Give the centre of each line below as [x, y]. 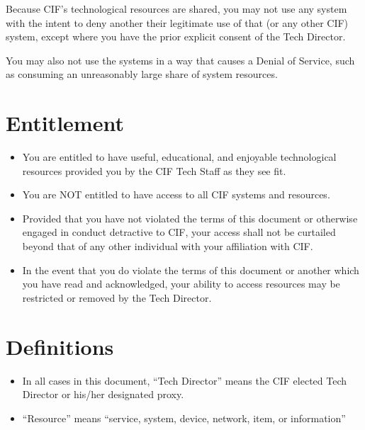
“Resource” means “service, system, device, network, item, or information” [184, 418]
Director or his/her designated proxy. [103, 394]
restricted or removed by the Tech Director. [117, 297]
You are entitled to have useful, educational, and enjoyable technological [179, 157]
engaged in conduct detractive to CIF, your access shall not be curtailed [179, 232]
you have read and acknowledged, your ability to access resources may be [181, 284]
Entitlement [65, 123]
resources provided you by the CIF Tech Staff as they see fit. [154, 170]
